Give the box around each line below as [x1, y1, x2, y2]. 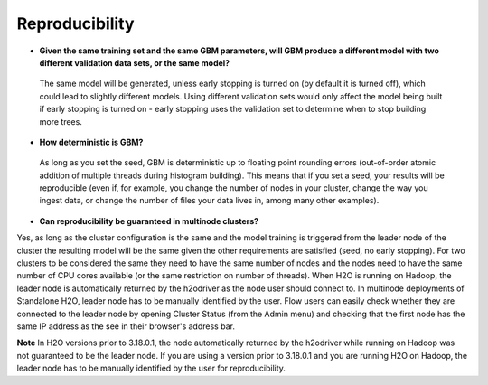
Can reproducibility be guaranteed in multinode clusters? [39, 215, 259, 226]
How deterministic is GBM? [39, 136, 144, 147]
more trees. [39, 116, 83, 127]
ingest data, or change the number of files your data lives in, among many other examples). [39, 195, 380, 206]
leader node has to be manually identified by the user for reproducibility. [16, 362, 286, 374]
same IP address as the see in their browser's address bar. [16, 321, 235, 332]
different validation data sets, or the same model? [39, 57, 230, 68]
